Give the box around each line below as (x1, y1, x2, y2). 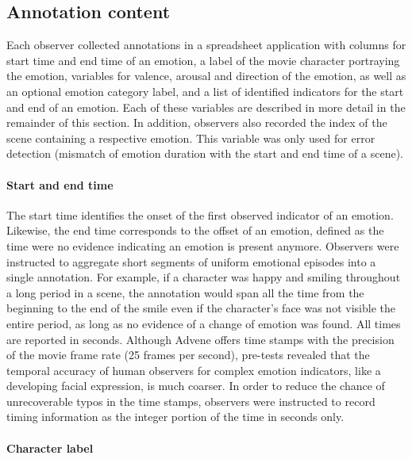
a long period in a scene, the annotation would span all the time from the (6, 284, 364, 300)
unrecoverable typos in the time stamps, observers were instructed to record (6, 392, 375, 409)
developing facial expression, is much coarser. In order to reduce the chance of (6, 377, 385, 394)
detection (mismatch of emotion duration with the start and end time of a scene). (6, 145, 404, 162)
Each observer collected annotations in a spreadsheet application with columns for (6, 36, 406, 53)
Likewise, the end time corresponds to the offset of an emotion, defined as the (6, 222, 384, 239)
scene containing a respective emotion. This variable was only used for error (6, 129, 375, 146)
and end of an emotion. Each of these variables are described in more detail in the (6, 98, 406, 115)
